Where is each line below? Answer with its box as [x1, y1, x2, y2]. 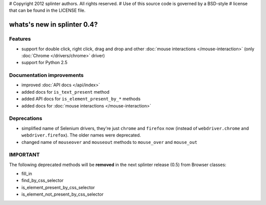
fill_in [21, 171, 32, 177]
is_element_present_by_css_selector [21, 184, 95, 190]
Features [9, 35, 31, 42]
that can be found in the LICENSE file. [9, 7, 86, 13]
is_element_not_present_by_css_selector [21, 191, 103, 197]
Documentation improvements [9, 72, 84, 79]
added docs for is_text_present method [21, 89, 109, 95]
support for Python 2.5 [21, 60, 67, 66]
